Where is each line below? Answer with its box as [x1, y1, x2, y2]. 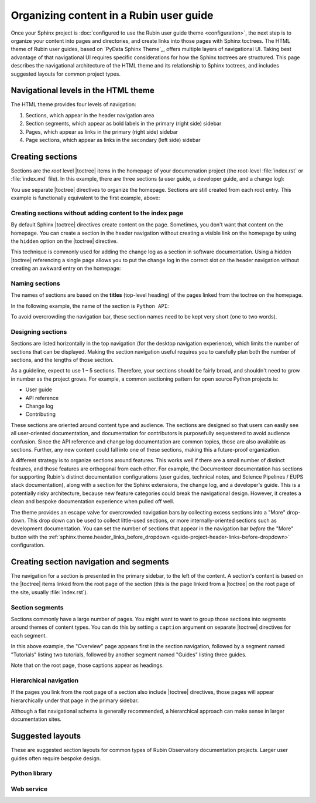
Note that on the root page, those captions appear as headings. [11, 662, 164, 669]
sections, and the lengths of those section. [11, 356, 114, 363]
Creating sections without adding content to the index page [11, 209, 184, 217]
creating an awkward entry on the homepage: [11, 265, 121, 272]
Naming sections [11, 279, 61, 287]
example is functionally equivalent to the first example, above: [11, 194, 160, 202]
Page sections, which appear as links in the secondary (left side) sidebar [25, 136, 201, 143]
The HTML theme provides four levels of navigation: [11, 101, 137, 108]
